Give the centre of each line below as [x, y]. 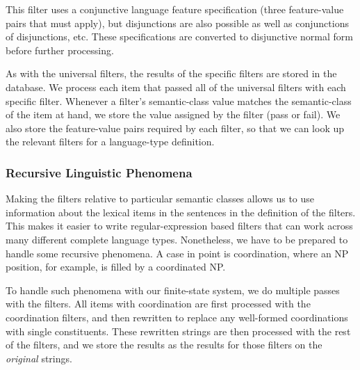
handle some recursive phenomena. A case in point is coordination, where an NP [177, 253]
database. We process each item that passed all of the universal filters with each [176, 87]
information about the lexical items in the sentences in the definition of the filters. [181, 212]
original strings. [39, 358]
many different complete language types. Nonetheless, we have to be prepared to [177, 239]
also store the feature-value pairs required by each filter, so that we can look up [175, 128]
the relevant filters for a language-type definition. [110, 142]
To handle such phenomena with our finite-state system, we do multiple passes [173, 290]
